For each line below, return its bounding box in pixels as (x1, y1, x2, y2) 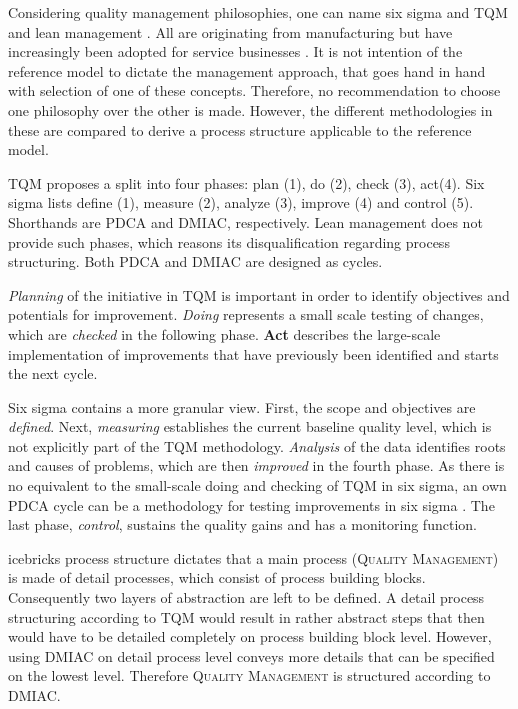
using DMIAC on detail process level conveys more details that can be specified (8, 645, 495, 666)
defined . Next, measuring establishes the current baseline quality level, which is (8, 416, 492, 437)
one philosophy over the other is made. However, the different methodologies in (8, 99, 493, 120)
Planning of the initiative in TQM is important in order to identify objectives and (8, 284, 510, 305)
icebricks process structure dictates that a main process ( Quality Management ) (8, 547, 499, 568)
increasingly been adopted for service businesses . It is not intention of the (8, 41, 463, 62)
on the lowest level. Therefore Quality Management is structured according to (8, 665, 491, 686)
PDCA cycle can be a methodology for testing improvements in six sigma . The (8, 494, 495, 515)
